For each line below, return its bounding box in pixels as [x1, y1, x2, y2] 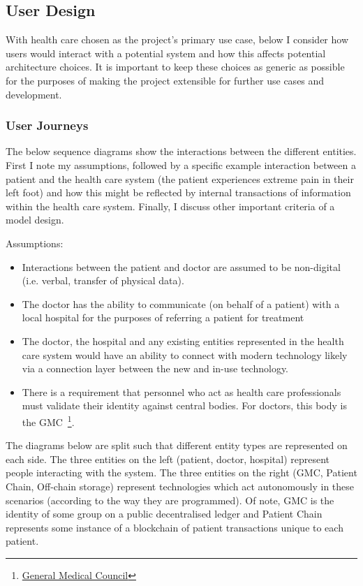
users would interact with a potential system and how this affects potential [6, 45, 326, 60]
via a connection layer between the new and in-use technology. [22, 361, 289, 376]
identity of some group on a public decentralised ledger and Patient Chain [6, 506, 323, 521]
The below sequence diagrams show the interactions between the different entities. [6, 144, 357, 159]
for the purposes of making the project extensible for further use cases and [6, 73, 325, 87]
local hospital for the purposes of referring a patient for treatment [22, 310, 304, 325]
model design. [6, 212, 64, 227]
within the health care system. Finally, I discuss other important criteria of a [6, 198, 335, 213]
